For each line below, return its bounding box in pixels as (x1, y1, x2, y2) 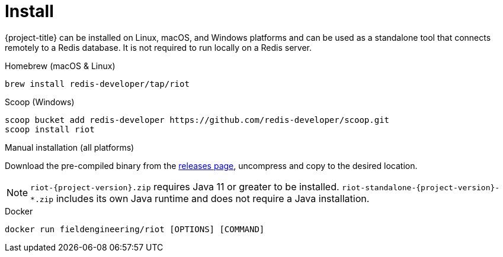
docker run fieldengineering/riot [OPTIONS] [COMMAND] (5, 224, 265, 234)
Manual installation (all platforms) (5, 142, 134, 152)
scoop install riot (5, 124, 95, 134)
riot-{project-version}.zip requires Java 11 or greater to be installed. (30, 180, 339, 193)
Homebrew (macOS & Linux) (5, 60, 116, 71)
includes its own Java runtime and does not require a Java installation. (56, 192, 370, 204)
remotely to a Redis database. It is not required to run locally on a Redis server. (5, 42, 312, 53)
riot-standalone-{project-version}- (342, 183, 500, 192)
